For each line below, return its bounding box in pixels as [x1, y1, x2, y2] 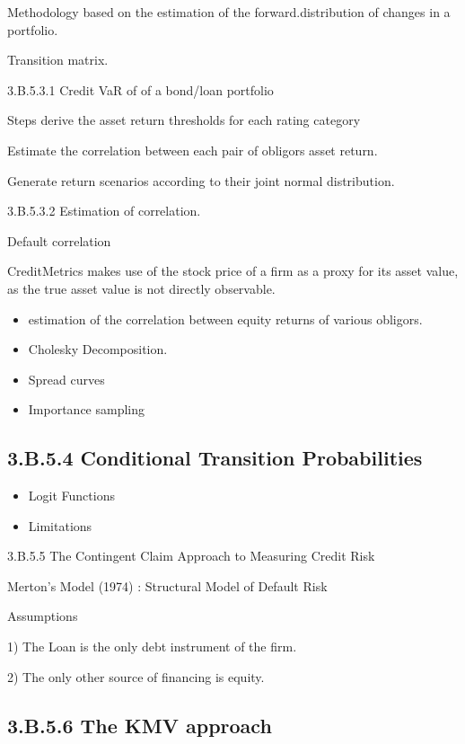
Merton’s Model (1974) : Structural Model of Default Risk [7, 576, 328, 595]
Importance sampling [28, 400, 145, 419]
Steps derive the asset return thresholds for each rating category [7, 111, 361, 129]
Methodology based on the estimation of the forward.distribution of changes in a [7, 3, 451, 21]
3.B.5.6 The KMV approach [7, 711, 272, 739]
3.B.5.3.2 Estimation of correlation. [7, 201, 201, 220]
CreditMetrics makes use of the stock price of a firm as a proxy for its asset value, [7, 261, 459, 280]
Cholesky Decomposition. [28, 340, 168, 359]
